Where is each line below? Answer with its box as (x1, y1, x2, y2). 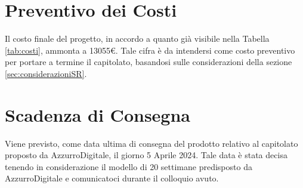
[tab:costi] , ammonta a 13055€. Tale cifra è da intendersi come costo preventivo (5, 44, 295, 56)
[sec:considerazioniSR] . (5, 67, 87, 79)
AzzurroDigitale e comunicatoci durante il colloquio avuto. (5, 172, 219, 184)
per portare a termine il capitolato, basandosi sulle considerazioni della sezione (5, 56, 292, 68)
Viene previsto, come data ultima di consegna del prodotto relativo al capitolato (5, 137, 298, 149)
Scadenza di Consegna (5, 102, 190, 127)
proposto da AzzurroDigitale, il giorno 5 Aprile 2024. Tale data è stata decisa (5, 149, 287, 161)
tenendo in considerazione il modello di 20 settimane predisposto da (5, 160, 252, 172)
